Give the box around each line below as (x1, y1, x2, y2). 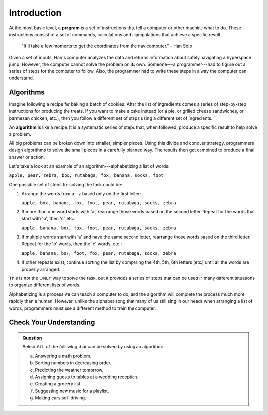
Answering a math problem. (35, 353, 92, 359)
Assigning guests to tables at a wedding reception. (35, 374, 139, 380)
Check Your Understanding (9, 318, 95, 327)
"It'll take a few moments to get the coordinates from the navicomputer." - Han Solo (21, 43, 192, 49)
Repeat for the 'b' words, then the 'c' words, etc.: (21, 241, 122, 247)
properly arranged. (21, 266, 61, 272)
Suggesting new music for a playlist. (35, 388, 109, 394)
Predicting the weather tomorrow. (35, 367, 104, 373)
